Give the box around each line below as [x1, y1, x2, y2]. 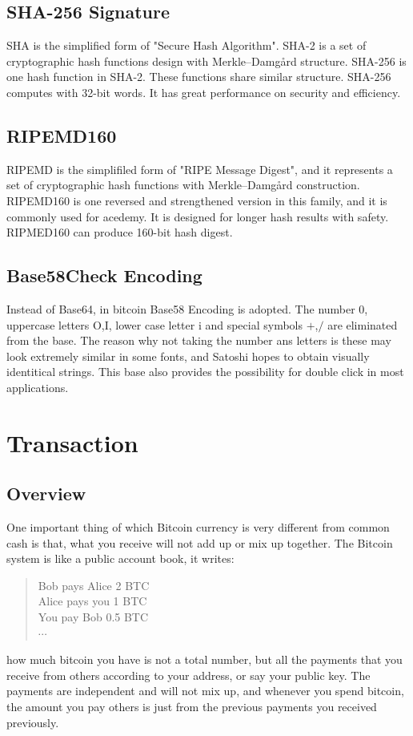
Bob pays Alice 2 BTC [38, 576, 150, 593]
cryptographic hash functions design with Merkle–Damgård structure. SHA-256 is [6, 52, 407, 69]
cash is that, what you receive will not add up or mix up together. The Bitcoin [6, 534, 393, 551]
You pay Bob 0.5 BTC [38, 609, 149, 625]
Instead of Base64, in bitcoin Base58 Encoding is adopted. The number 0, [6, 300, 368, 317]
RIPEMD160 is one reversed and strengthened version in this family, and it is [6, 192, 387, 208]
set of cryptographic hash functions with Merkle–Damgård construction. [6, 176, 360, 193]
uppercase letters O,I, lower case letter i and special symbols [6, 316, 303, 333]
